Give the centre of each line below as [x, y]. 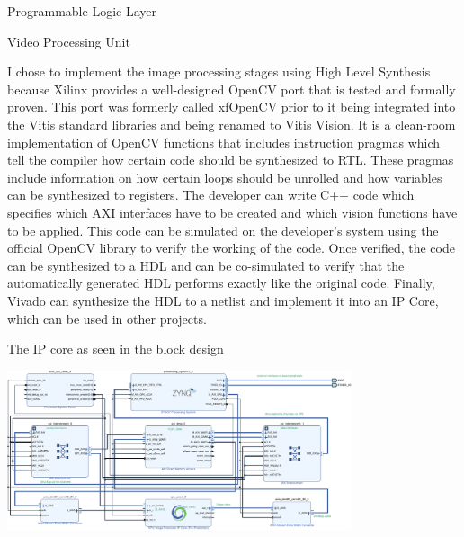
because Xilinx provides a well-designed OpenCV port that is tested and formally [232, 89]
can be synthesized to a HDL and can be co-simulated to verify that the [206, 265]
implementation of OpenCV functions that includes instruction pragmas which [224, 142]
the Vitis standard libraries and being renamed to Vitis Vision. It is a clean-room [232, 124]
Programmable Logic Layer [82, 11]
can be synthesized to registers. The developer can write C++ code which [211, 195]
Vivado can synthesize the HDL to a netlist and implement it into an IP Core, [223, 300]
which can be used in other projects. [107, 318]
